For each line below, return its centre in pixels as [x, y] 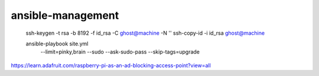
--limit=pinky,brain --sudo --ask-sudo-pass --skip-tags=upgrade [120, 52]
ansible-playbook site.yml [57, 44]
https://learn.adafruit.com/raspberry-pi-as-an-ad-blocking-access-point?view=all [111, 65]
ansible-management [65, 15]
